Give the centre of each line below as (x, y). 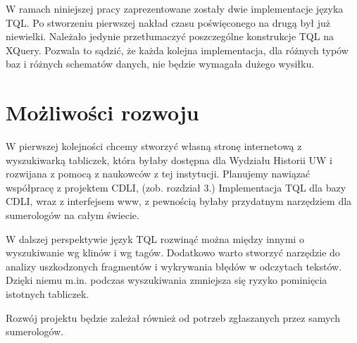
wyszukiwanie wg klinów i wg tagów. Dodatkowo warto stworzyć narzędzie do (173, 252)
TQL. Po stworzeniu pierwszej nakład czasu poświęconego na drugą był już (168, 22)
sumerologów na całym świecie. (73, 215)
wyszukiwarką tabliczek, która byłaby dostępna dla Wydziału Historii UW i (169, 160)
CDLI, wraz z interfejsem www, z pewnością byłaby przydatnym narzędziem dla (179, 201)
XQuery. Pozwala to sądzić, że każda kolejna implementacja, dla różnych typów (177, 50)
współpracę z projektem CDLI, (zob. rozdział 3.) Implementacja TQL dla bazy (176, 187)
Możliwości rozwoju (102, 112)
